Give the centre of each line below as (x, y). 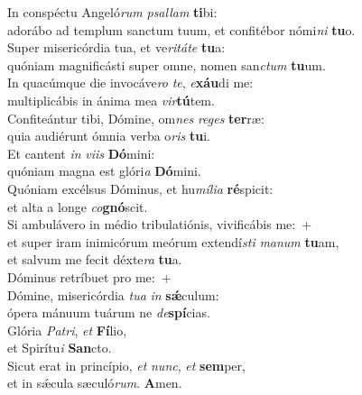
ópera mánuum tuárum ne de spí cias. (109, 312)
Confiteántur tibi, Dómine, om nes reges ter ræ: (136, 118)
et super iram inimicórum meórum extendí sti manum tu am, (173, 241)
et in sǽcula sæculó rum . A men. (95, 383)
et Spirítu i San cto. (60, 348)
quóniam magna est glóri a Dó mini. (104, 171)
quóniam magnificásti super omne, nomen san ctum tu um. (167, 64)
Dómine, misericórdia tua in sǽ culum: (113, 294)
